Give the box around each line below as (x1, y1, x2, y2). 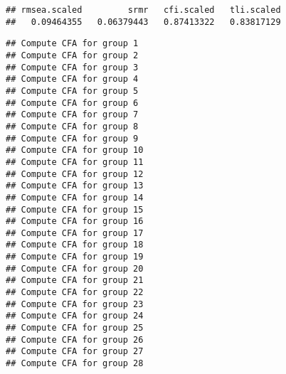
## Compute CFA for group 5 (6, 85, 139, 96)
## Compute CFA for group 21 (6, 275, 144, 286)
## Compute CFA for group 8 (6, 121, 139, 132)
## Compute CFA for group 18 (6, 240, 144, 250)
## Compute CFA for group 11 (6, 156, 144, 167)
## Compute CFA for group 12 (6, 169, 144, 179)
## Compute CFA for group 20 (6, 263, 144, 274)
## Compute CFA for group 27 (6, 346, 144, 357)
